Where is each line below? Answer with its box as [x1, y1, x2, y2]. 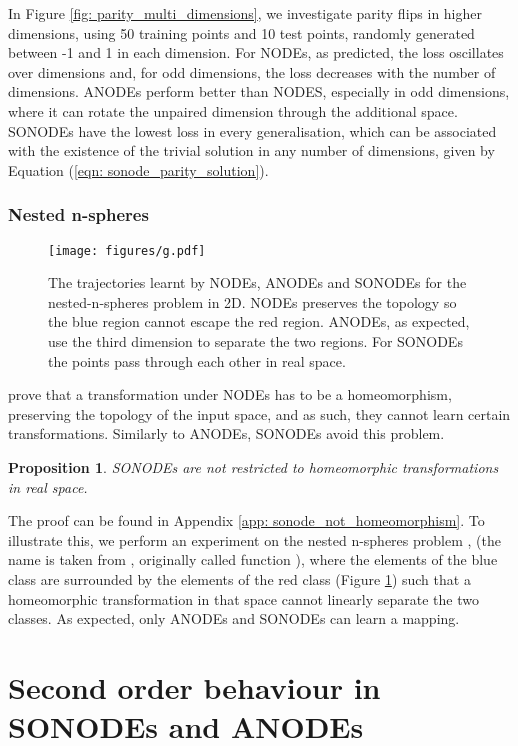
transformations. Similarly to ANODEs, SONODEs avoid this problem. [8, 423, 445, 444]
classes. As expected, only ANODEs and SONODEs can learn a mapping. [8, 608, 460, 629]
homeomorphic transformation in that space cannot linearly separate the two [8, 588, 479, 609]
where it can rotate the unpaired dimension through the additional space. [8, 100, 458, 121]
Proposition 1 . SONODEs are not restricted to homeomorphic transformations [8, 456, 499, 477]
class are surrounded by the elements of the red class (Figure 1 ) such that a [8, 568, 471, 589]
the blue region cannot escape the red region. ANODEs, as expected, [48, 311, 470, 332]
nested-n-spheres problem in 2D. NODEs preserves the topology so [48, 291, 457, 312]
